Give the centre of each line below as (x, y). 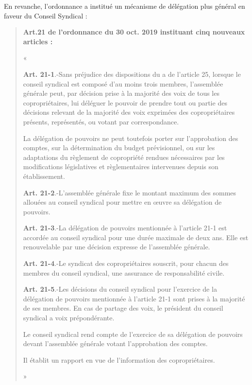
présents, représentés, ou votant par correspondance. (101, 121)
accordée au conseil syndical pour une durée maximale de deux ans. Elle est (136, 237)
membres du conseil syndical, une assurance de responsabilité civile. (124, 272)
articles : (38, 41)
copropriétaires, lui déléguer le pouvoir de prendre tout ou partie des (125, 102)
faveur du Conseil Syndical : (46, 15)
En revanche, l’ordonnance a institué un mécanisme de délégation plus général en (125, 6)
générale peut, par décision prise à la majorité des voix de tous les (121, 93)
